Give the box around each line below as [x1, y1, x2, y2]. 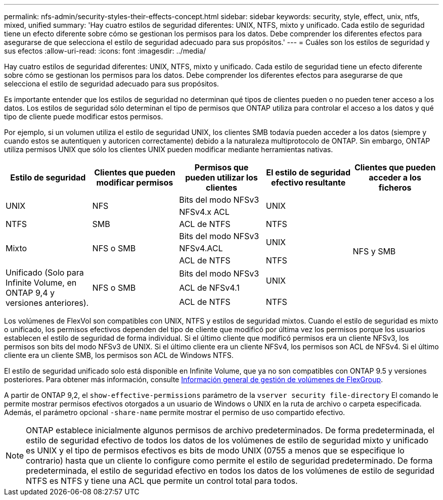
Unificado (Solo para [6, 267, 84, 278]
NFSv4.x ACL [179, 207, 230, 217]
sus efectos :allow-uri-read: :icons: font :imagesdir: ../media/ [4, 47, 206, 55]
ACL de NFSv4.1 [179, 283, 240, 293]
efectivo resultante [271, 177, 346, 188]
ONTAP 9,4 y [6, 288, 55, 298]
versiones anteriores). [6, 298, 89, 308]
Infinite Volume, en [6, 278, 77, 288]
